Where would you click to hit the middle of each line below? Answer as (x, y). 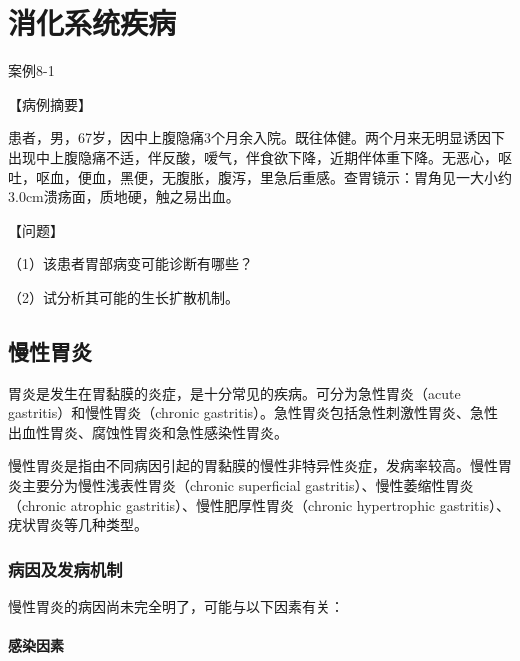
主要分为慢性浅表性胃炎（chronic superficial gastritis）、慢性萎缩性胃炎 (247, 485)
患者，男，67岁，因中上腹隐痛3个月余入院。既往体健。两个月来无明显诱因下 (256, 137)
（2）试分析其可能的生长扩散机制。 (123, 296)
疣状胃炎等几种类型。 (78, 524)
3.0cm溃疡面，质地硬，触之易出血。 (124, 196)
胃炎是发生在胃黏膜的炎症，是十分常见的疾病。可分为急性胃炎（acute (234, 392)
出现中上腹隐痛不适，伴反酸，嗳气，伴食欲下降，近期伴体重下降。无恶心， (253, 156)
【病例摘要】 (50, 103)
